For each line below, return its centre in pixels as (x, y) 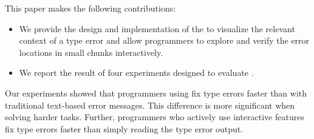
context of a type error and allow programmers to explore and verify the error (164, 40)
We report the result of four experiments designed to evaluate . (136, 73)
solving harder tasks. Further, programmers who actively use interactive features (155, 117)
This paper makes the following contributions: (90, 8)
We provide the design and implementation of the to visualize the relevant (157, 28)
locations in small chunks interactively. (91, 52)
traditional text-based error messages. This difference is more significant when (150, 105)
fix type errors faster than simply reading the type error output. (124, 128)
